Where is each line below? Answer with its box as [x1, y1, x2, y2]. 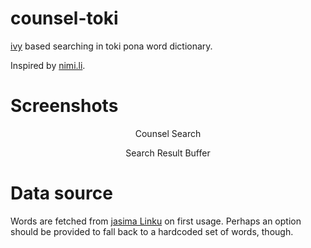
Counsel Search [134, 127, 202, 139]
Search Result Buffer [125, 147, 211, 159]
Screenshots [10, 95, 119, 117]
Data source [10, 182, 113, 205]
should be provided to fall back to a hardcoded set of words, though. [10, 225, 294, 237]
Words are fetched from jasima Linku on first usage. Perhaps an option [10, 215, 302, 227]
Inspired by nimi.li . [10, 59, 86, 71]
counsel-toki [10, 7, 119, 30]
